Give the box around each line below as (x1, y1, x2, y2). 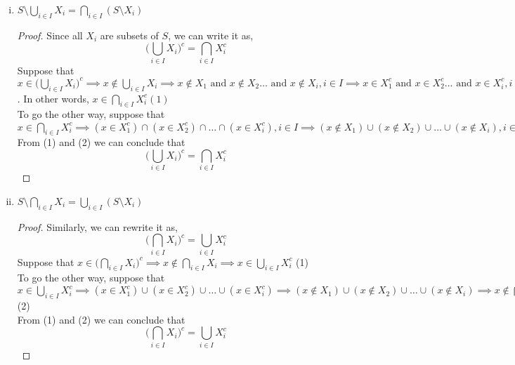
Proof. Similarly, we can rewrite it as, (17, 219, 178, 234)
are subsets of (100, 27, 159, 42)
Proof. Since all (17, 27, 83, 42)
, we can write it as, (168, 27, 254, 42)
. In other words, (17, 91, 89, 105)
